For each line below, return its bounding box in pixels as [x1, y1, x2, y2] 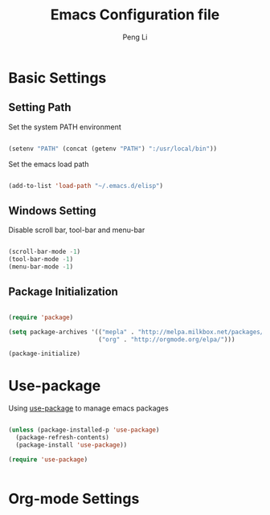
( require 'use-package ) [8, 456, 88, 464]
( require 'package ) [8, 313, 74, 321]
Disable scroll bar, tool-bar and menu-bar [8, 225, 145, 235]
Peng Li [122, 32, 148, 42]
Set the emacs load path [8, 159, 89, 169]
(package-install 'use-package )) [15, 440, 128, 449]
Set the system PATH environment [8, 122, 122, 132]
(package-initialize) [8, 349, 81, 358]
